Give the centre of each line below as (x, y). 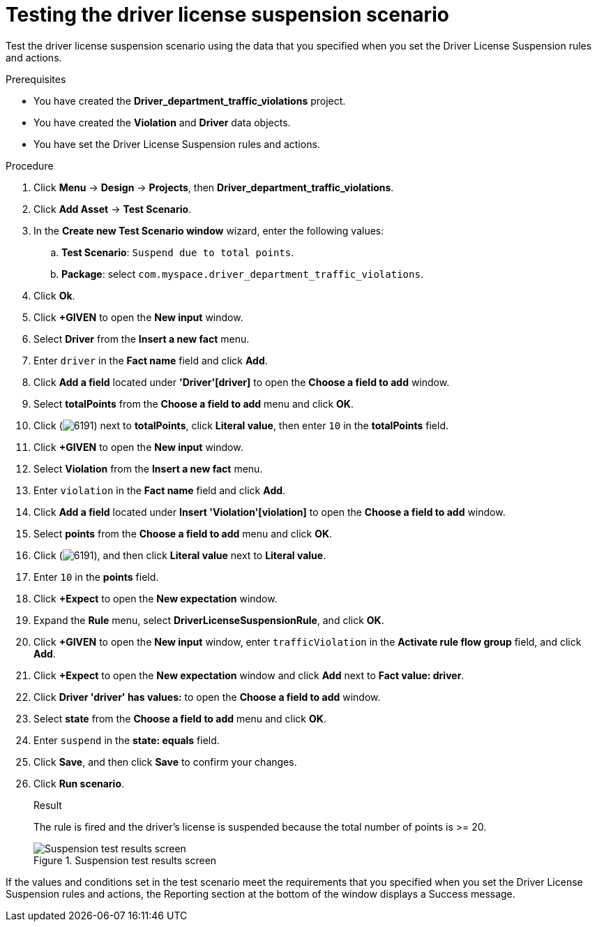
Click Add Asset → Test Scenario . (113, 209)
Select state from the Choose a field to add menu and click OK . (180, 718)
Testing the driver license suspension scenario (227, 15)
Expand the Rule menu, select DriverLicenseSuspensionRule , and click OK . (209, 620)
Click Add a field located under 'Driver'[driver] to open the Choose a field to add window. (242, 382)
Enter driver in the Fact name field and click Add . (151, 360)
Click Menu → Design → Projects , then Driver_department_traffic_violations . (214, 187)
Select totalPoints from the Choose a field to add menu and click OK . (194, 403)
